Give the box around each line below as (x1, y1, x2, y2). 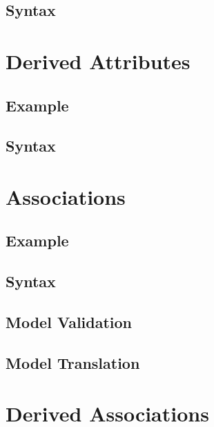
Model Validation (6, 311, 133, 333)
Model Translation (6, 352, 140, 373)
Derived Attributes (6, 46, 191, 75)
